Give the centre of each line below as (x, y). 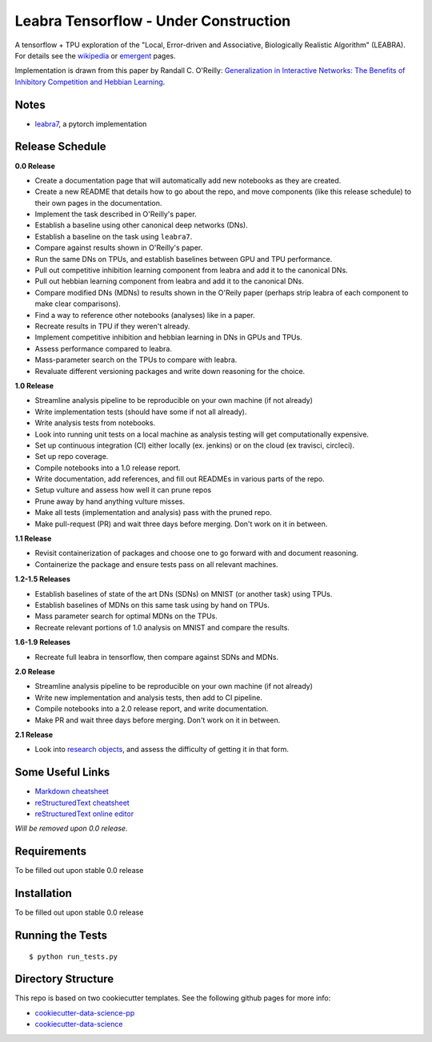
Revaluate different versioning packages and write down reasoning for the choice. (170, 371)
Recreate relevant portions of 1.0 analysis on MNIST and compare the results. (162, 627)
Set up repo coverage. (72, 457)
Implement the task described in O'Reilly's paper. (116, 214)
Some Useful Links (62, 772)
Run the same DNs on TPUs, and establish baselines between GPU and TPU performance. (184, 259)
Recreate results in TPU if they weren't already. (112, 326)
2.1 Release (34, 734)
